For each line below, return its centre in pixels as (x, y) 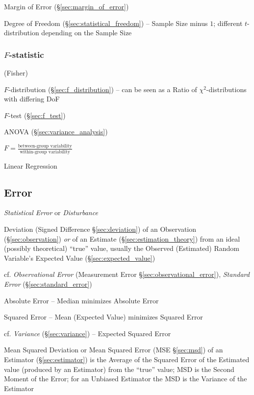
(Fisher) (16, 73)
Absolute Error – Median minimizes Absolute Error (81, 300)
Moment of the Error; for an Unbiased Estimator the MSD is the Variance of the (126, 379)
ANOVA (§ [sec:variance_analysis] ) (56, 132)
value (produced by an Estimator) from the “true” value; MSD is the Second (119, 369)
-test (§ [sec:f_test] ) (37, 115)
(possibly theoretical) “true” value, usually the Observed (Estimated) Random (122, 248)
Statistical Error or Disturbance (51, 212)
